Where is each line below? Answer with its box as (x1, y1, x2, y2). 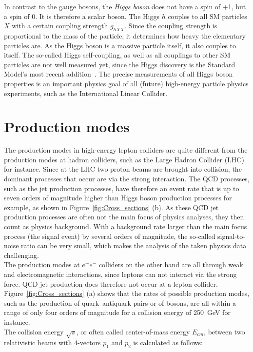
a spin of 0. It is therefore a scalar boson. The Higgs (4, 11, 159, 21)
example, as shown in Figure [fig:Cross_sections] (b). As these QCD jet (4, 202, 219, 212)
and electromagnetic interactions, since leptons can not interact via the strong (4, 269, 237, 279)
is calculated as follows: (133, 337, 203, 348)
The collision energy (4, 326, 64, 336)
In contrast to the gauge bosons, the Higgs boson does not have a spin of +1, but (4, 1, 246, 11)
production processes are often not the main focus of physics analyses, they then (4, 212, 244, 222)
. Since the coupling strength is (124, 20, 217, 31)
